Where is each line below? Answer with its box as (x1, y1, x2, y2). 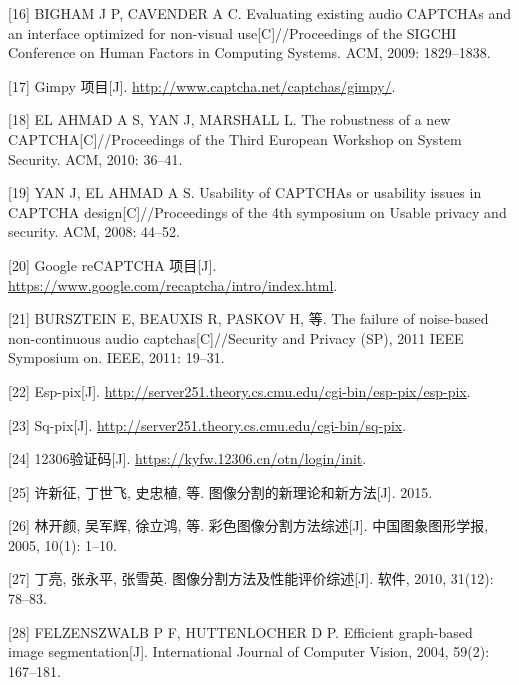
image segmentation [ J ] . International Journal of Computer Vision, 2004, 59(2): (8, 641, 490, 662)
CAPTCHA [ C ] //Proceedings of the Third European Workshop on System (8, 128, 462, 149)
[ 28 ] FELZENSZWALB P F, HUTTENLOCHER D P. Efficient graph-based (8, 621, 473, 642)
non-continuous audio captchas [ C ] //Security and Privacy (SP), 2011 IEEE (8, 327, 464, 348)
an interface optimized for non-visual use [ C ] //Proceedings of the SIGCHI (8, 22, 457, 43)
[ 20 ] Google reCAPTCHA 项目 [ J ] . (8, 254, 217, 275)
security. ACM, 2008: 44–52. (8, 221, 181, 242)
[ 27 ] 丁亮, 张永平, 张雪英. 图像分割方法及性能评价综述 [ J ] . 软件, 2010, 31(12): (8, 568, 494, 589)
